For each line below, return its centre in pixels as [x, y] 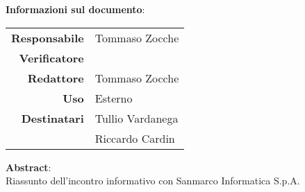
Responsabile [48, 37]
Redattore [56, 78]
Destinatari [52, 118]
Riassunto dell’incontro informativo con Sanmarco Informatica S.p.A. [153, 181]
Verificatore [51, 58]
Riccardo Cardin [135, 138]
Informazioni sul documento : [75, 9]
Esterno [114, 98]
